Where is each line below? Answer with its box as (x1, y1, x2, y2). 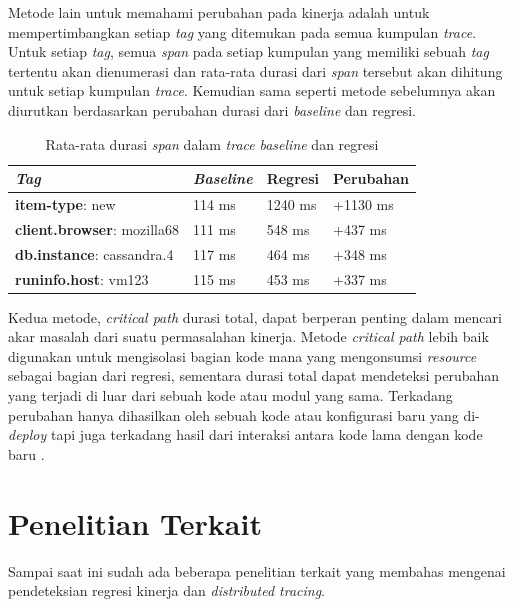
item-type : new (15, 194, 116, 214)
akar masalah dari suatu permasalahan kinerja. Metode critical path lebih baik (8, 326, 489, 347)
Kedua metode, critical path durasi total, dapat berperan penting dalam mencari (8, 306, 502, 327)
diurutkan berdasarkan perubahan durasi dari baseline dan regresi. (8, 99, 417, 120)
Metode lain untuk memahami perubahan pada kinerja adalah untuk (8, 2, 430, 22)
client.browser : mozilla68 (15, 218, 179, 239)
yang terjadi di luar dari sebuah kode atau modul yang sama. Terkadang (8, 385, 453, 405)
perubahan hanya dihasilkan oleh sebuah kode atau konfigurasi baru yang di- (8, 404, 480, 425)
